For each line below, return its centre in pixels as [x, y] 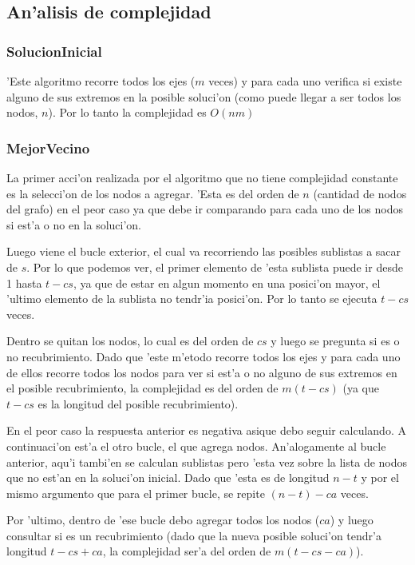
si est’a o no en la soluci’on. [74, 224]
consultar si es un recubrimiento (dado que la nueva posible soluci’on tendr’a [194, 535]
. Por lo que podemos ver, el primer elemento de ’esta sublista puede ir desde [215, 267]
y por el [380, 477]
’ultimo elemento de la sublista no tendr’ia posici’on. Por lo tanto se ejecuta [192, 298]
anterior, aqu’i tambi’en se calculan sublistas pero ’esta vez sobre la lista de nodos [207, 462]
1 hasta [24, 282]
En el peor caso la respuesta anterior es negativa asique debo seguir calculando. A [206, 430]
